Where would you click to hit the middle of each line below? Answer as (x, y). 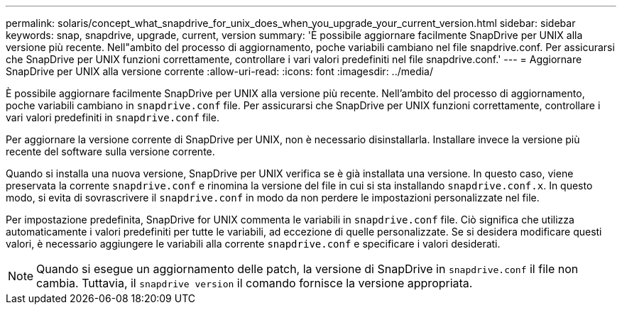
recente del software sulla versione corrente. (110, 151)
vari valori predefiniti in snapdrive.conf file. (113, 117)
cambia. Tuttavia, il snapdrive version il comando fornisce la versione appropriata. (255, 283)
